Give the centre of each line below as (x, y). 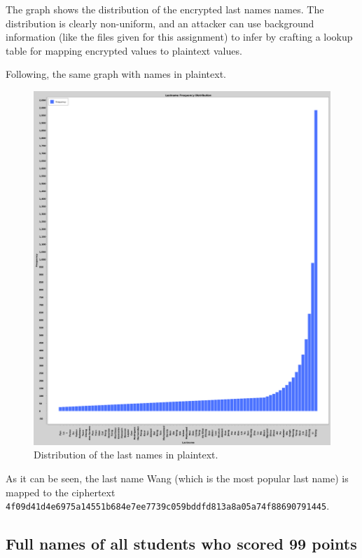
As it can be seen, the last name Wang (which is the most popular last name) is (177, 478)
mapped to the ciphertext (61, 492)
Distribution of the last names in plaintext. (126, 455)
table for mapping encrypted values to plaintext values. (124, 50)
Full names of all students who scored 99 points (181, 544)
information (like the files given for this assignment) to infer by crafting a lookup (179, 37)
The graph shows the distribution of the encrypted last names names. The (165, 9)
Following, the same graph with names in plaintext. (116, 74)
